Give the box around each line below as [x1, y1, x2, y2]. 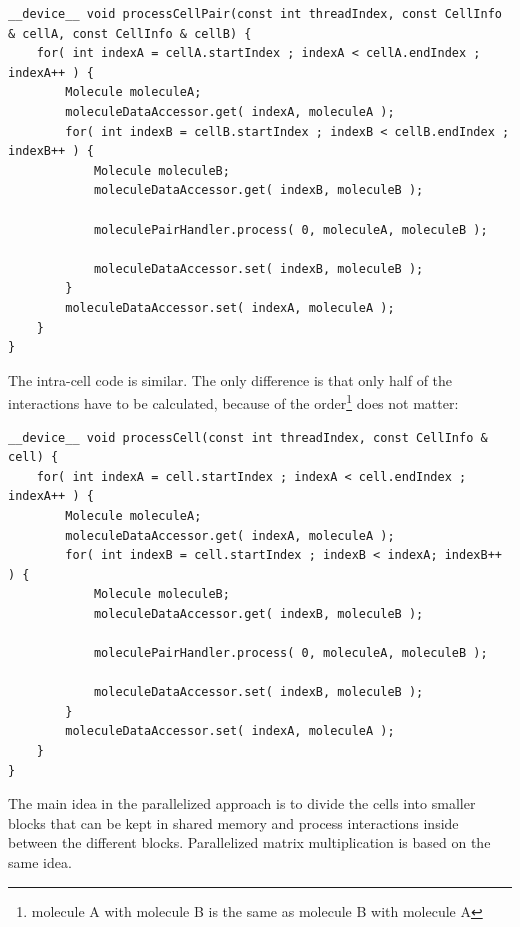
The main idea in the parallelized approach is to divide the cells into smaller [8, 793, 476, 814]
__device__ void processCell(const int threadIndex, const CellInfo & [8, 430, 488, 445]
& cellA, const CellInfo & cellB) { [8, 26, 252, 41]
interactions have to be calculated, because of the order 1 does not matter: [8, 390, 459, 413]
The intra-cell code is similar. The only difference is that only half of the [8, 369, 453, 390]
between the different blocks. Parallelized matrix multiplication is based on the [8, 832, 491, 853]
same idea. [8, 852, 72, 872]
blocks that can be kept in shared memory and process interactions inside [8, 812, 459, 833]
